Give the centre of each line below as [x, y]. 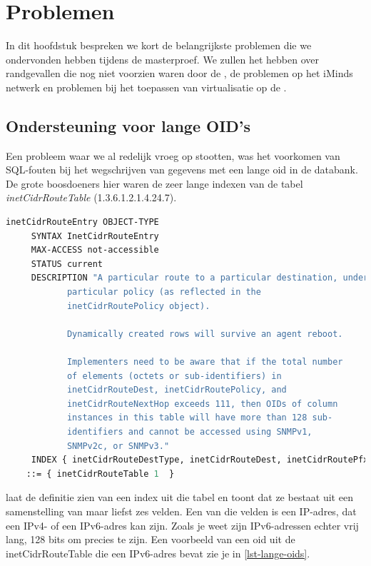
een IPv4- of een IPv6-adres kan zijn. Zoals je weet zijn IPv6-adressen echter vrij [182, 525]
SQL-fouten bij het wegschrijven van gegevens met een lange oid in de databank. [182, 170]
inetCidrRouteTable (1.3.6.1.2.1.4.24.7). [91, 197]
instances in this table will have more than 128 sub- [200, 418]
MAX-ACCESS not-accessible [95, 250]
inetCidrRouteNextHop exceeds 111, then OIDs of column [202, 404]
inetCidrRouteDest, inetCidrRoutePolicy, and [177, 390]
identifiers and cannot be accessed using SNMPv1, [189, 431]
